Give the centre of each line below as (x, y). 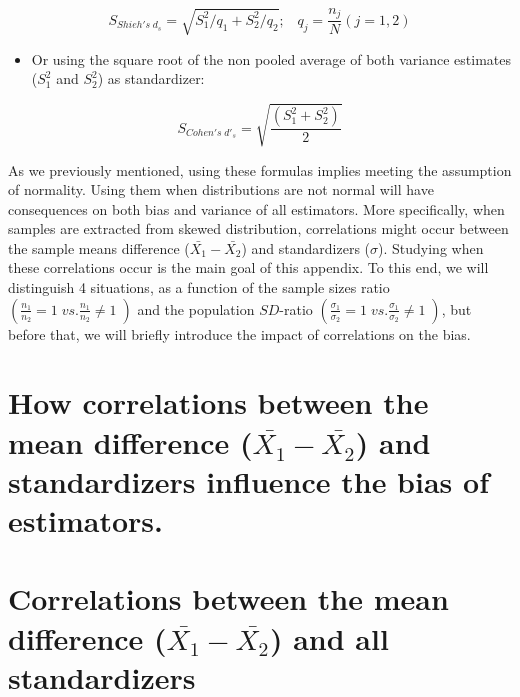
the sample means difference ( (99, 247)
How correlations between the (218, 402)
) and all (329, 637)
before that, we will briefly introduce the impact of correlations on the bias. (239, 333)
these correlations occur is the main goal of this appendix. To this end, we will (248, 267)
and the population (196, 308)
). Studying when (431, 247)
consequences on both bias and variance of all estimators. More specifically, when (256, 208)
